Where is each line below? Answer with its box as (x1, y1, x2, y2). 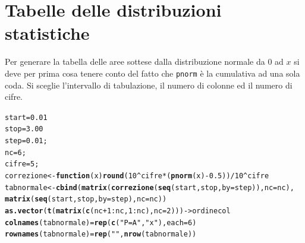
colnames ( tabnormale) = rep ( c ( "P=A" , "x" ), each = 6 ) (5, 218, 197, 227)
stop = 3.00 (5, 125, 43, 134)
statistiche (5, 21, 90, 45)
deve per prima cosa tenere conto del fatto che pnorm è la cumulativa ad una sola (5, 67, 300, 79)
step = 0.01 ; (5, 137, 48, 146)
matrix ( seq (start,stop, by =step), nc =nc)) (5, 195, 167, 204)
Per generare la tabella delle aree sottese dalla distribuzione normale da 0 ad (5, 55, 284, 68)
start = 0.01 (5, 113, 48, 122)
